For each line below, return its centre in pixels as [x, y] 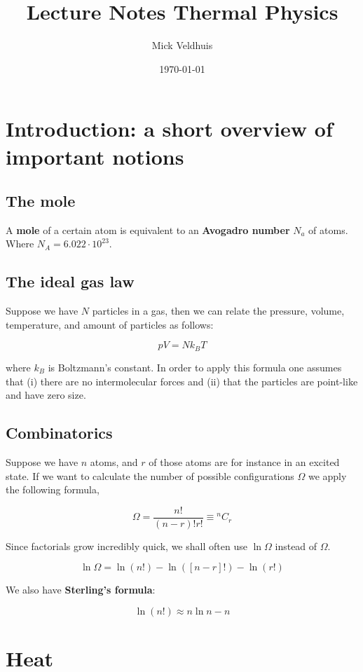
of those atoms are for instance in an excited [244, 461]
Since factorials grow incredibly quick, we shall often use [126, 546]
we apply [327, 475]
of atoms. [328, 229]
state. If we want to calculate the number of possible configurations [150, 475]
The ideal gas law [70, 281]
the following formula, [53, 489]
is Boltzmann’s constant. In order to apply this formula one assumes [195, 367]
